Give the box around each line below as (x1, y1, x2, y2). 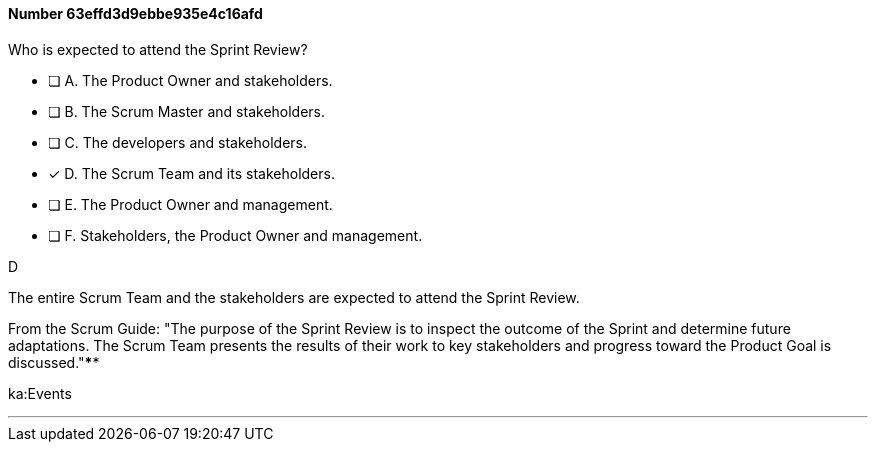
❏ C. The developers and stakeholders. (48, 133, 307, 151)
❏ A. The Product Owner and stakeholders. (48, 71, 333, 89)
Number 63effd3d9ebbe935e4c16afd (8, 5, 263, 22)
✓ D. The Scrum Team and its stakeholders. (48, 164, 335, 182)
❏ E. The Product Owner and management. (48, 195, 333, 213)
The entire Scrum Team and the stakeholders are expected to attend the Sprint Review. (8, 288, 580, 306)
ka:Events (8, 384, 72, 402)
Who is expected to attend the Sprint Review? (8, 40, 308, 58)
